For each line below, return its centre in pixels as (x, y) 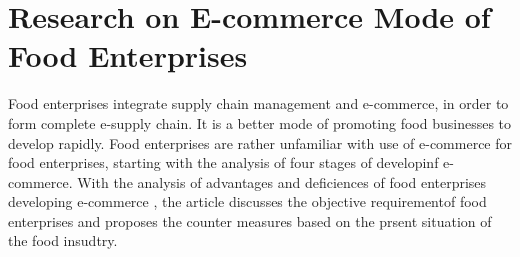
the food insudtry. (63, 240)
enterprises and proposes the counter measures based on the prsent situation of (250, 220)
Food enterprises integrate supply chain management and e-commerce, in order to (258, 103)
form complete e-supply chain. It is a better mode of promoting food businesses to (260, 122)
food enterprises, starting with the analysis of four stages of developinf (223, 162)
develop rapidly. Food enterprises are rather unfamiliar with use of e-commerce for (260, 142)
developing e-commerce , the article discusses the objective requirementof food (247, 201)
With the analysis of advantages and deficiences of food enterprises (282, 181)
